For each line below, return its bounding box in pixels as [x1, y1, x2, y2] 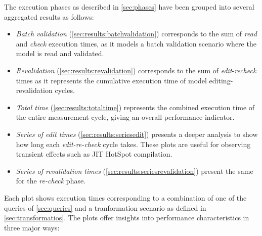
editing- [209, 75, 233, 85]
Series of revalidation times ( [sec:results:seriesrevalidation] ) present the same [16, 165, 253, 176]
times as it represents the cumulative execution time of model [16, 75, 207, 85]
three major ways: [4, 222, 60, 232]
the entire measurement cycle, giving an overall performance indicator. [16, 112, 235, 122]
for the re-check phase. [16, 175, 86, 186]
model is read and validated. [16, 48, 104, 59]
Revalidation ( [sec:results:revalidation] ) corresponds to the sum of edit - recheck [16, 65, 256, 75]
